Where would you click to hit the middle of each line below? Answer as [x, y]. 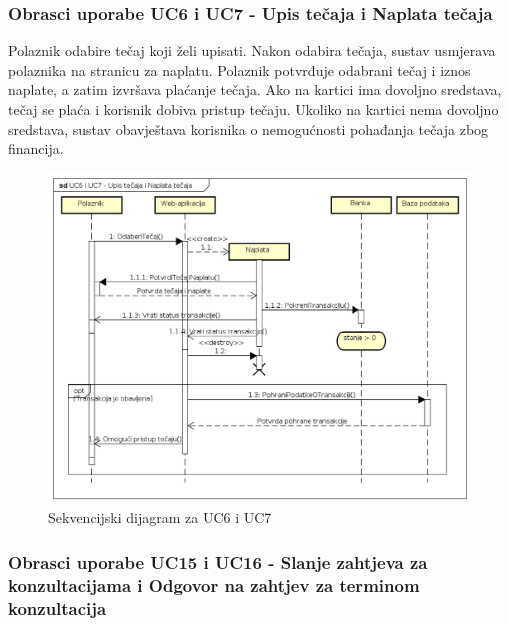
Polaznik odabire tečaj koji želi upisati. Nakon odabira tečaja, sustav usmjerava [252, 50]
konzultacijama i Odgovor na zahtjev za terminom [214, 584]
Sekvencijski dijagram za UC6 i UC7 [160, 517]
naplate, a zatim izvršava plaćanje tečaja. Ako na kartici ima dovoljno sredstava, [255, 89]
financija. [36, 148]
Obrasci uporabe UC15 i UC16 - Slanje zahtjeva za [218, 561]
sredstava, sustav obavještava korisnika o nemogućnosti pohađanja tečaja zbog [248, 128]
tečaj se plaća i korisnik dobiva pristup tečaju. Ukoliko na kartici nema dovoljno [253, 109]
